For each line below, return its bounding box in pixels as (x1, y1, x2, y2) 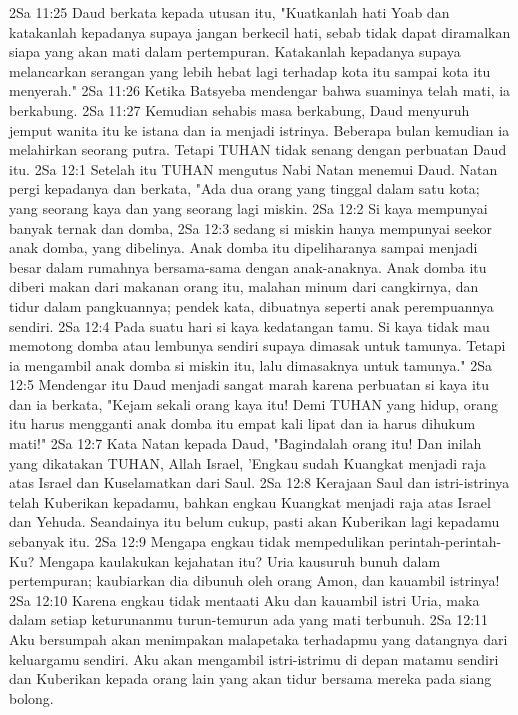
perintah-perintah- (389, 531, 502, 552)
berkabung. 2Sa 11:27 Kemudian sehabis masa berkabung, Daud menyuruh (9, 99, 470, 120)
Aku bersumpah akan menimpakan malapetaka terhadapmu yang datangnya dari (9, 629, 508, 649)
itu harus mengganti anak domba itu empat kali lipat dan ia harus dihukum (9, 413, 476, 434)
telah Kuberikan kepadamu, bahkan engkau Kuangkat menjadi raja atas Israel (9, 491, 491, 512)
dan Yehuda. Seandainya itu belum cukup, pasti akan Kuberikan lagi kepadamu (9, 511, 500, 532)
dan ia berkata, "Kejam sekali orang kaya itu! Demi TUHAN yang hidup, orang (9, 393, 499, 414)
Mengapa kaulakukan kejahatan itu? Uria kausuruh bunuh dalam (38, 550, 441, 571)
